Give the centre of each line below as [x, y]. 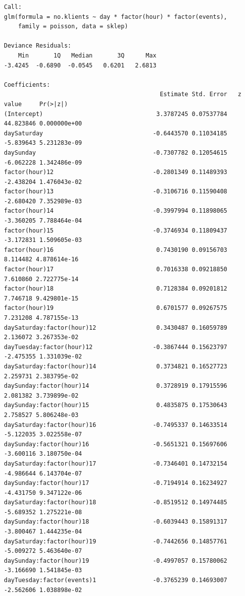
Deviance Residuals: [38, 46]
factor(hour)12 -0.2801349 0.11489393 [116, 172]
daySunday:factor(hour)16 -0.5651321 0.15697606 [116, 444]
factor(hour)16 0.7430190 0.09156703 [116, 250]
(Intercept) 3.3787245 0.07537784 [116, 114]
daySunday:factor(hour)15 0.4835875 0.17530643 [116, 405]
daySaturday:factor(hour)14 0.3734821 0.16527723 [116, 366]
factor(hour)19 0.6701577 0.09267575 [116, 308]
